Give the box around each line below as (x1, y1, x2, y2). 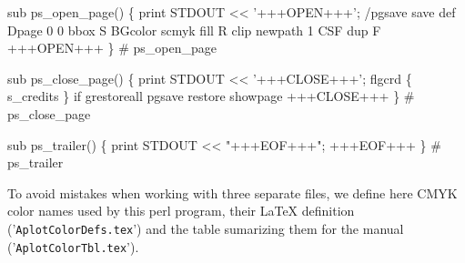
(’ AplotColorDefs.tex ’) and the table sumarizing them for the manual (7, 218, 404, 238)
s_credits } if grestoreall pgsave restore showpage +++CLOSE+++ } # (7, 86, 415, 106)
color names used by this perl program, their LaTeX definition (7, 201, 355, 220)
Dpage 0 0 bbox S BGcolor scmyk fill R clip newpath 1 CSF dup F (7, 20, 381, 39)
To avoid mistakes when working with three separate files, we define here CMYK (7, 183, 458, 202)
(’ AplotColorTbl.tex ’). (7, 237, 139, 256)
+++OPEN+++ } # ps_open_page (7, 38, 217, 57)
